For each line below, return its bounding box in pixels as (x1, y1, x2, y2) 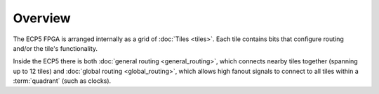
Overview (13, 10, 71, 26)
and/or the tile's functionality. (13, 44, 98, 52)
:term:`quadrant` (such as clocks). (13, 77, 112, 85)
